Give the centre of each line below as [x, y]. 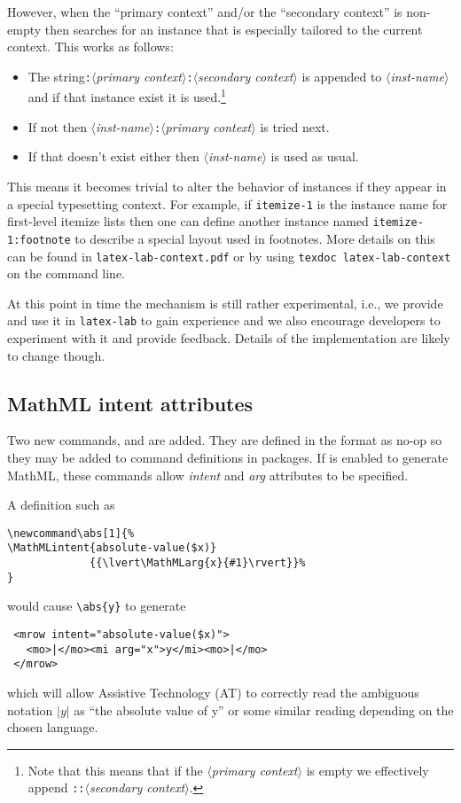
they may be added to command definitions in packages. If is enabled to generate [228, 457]
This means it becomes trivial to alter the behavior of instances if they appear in [227, 186]
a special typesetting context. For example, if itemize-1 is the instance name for [227, 203]
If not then [57, 126]
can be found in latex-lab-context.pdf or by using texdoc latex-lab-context [229, 256]
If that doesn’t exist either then [113, 156]
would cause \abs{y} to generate [97, 606]
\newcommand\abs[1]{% [71, 533]
